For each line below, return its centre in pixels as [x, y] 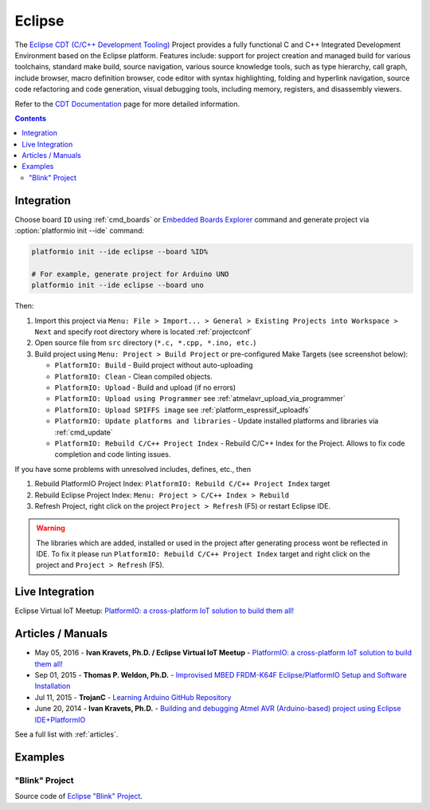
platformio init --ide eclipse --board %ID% [120, 252]
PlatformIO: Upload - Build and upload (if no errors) [145, 387]
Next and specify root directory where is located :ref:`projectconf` [143, 332]
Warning [51, 528]
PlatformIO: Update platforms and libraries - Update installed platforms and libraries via [217, 421]
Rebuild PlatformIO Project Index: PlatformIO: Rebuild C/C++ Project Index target [182, 484]
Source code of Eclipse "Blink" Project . [79, 796]
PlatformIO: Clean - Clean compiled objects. [133, 376]
